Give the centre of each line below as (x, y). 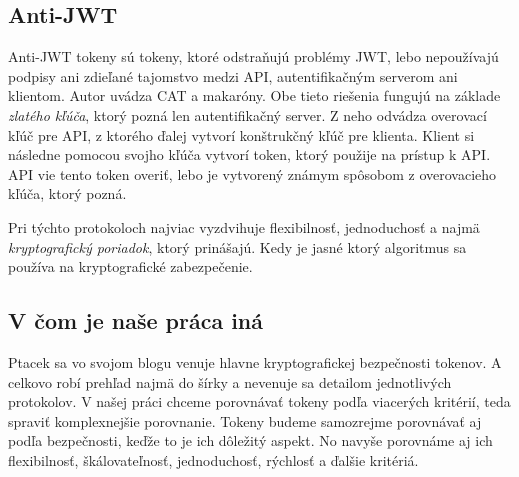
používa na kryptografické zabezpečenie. (130, 266)
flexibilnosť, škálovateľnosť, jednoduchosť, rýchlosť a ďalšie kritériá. (213, 459)
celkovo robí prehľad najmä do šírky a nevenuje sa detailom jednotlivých (230, 381)
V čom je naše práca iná (136, 320)
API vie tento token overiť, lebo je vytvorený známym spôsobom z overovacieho (252, 173)
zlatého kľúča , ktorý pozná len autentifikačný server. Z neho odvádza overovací (247, 114)
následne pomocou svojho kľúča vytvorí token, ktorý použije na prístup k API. (249, 154)
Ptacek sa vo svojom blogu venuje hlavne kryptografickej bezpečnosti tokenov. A (255, 361)
